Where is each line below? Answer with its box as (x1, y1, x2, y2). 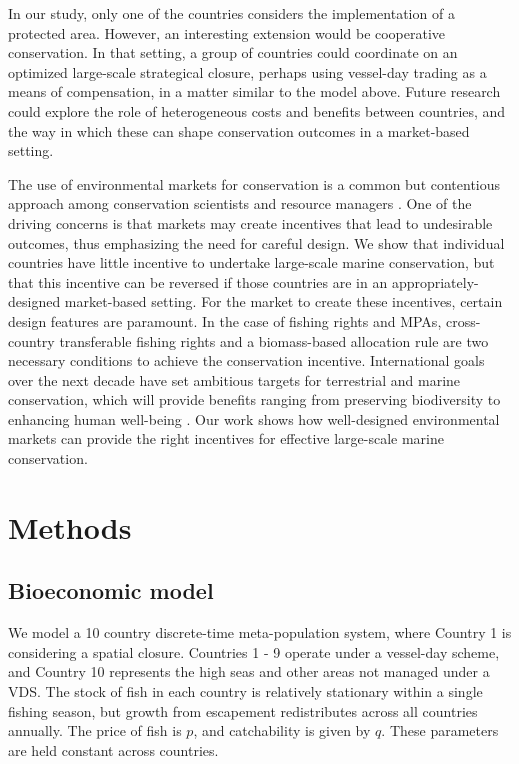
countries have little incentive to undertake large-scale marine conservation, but (8, 252, 495, 273)
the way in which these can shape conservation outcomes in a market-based (8, 120, 470, 141)
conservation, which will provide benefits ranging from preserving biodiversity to (8, 389, 501, 410)
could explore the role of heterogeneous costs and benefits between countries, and (8, 100, 506, 121)
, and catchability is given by (193, 720, 371, 741)
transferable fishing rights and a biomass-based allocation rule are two (59, 330, 489, 351)
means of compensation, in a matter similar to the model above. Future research (8, 81, 501, 102)
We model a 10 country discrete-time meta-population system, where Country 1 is (8, 622, 512, 643)
